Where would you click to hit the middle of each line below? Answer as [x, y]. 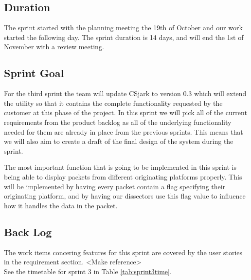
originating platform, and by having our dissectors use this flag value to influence [125, 196]
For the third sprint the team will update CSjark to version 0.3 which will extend [125, 93]
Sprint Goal [34, 73]
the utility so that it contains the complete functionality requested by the [113, 103]
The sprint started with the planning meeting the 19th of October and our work [123, 28]
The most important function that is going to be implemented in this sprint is [120, 167]
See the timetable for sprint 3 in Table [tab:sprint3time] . [88, 271]
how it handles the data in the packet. [61, 205]
